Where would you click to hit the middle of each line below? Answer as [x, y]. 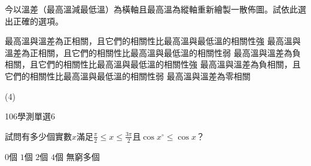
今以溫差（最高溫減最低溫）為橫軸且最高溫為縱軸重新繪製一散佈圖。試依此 [151, 9]
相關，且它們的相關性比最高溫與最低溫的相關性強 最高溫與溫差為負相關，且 [153, 64]
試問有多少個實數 [38, 136]
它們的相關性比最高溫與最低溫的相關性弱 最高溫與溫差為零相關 [128, 76]
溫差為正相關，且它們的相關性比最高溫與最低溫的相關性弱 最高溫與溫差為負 [153, 52]
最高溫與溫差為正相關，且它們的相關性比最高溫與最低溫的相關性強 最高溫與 [153, 41]
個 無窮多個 [77, 156]
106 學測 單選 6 [30, 116]
